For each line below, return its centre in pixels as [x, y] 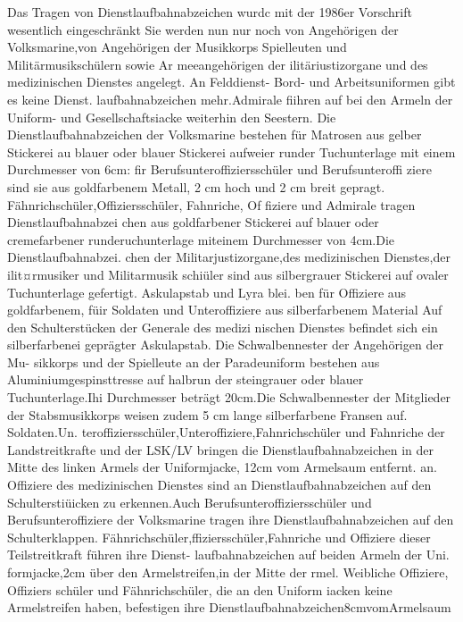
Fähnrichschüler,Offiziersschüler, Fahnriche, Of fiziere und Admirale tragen [211, 204]
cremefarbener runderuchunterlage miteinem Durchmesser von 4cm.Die [201, 239]
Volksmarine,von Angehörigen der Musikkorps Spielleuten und [177, 47]
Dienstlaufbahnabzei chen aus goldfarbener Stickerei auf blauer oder [193, 222]
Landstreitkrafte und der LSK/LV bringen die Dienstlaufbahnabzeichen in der [220, 449]
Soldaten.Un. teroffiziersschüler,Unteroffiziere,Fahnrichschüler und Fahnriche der [226, 432]
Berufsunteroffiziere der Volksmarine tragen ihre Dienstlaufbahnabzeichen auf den [231, 520]
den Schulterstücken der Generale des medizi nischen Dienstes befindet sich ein [223, 327]
